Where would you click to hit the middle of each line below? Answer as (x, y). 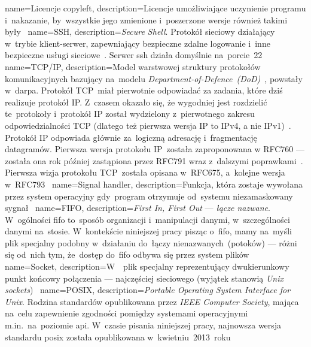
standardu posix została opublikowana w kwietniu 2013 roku (118, 337)
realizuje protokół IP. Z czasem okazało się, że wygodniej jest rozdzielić (136, 102)
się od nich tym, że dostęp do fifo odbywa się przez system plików (127, 254)
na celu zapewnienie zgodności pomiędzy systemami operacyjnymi (126, 313)
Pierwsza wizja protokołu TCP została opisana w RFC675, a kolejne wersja (145, 172)
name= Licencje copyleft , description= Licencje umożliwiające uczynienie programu (155, 8)
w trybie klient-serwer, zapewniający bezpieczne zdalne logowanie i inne (138, 43)
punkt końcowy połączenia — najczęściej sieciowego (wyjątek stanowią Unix (144, 278)
